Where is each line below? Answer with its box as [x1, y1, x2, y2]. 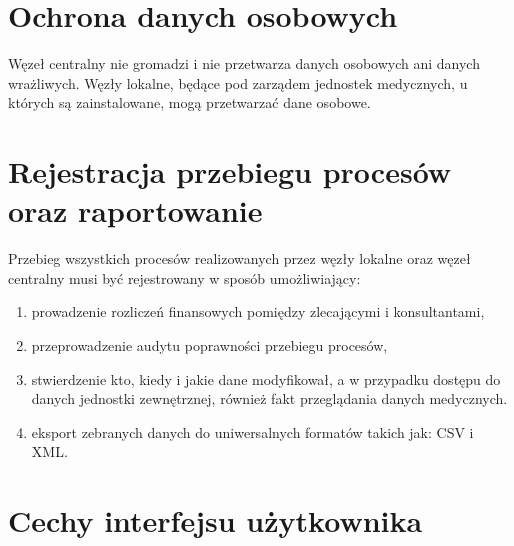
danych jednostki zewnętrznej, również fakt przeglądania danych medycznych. [31, 388, 508, 409]
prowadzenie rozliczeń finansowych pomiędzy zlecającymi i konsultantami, [31, 301, 485, 322]
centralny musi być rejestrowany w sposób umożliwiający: [8, 267, 361, 288]
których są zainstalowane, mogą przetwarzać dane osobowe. [8, 92, 371, 113]
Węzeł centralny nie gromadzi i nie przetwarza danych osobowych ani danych [8, 53, 480, 74]
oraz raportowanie [8, 190, 263, 231]
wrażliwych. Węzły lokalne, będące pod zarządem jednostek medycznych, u [8, 72, 468, 93]
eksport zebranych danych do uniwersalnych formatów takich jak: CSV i [31, 421, 474, 442]
